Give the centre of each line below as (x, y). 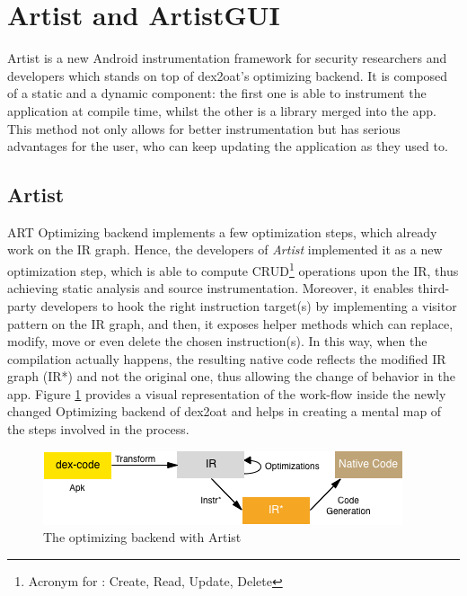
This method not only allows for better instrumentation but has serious (204, 128)
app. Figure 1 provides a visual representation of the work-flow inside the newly (227, 393)
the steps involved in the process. (98, 429)
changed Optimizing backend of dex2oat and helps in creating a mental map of (225, 411)
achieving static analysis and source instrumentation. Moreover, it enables (211, 288)
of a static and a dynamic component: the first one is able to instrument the (217, 93)
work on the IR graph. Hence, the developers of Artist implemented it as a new (225, 249)
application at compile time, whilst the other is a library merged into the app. (222, 110)
